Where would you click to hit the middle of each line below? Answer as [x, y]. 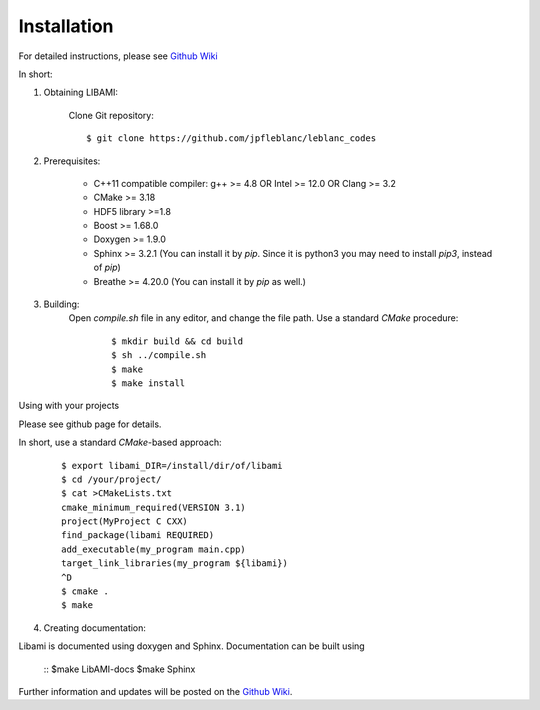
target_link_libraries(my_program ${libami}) [175, 563]
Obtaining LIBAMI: [81, 92]
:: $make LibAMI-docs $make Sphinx [119, 669]
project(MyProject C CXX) [125, 521]
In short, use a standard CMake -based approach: [120, 442]
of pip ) [107, 267]
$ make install [148, 383]
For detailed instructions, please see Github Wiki [118, 56]
